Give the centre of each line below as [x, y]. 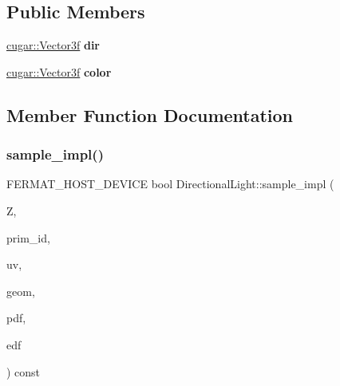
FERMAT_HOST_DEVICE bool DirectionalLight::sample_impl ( [170, 184]
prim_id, [28, 237]
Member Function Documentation [150, 114]
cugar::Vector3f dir [53, 45]
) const [24, 371]
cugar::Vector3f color [59, 71]
